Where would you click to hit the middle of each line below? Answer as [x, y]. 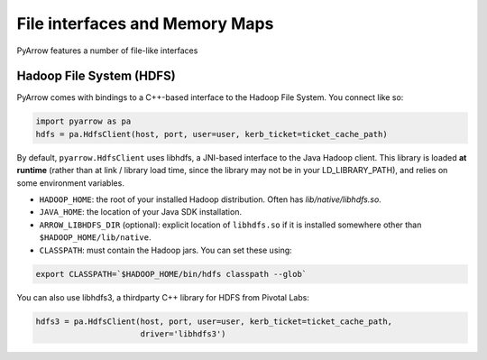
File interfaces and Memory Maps [145, 23]
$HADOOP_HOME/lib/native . [95, 237]
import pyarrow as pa [83, 121]
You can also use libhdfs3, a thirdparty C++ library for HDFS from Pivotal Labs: [163, 297]
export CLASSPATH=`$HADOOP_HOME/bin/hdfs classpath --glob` [171, 274]
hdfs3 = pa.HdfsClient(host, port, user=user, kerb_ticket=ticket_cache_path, [214, 321]
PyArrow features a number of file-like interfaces [107, 51]
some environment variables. [71, 183]
